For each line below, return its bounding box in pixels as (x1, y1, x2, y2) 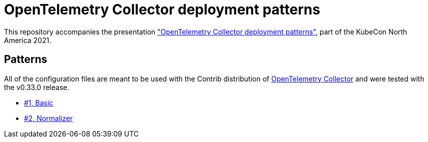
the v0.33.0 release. (4, 82, 69, 91)
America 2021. (4, 35, 51, 44)
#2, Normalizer (24, 113, 73, 122)
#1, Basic (24, 98, 53, 107)
